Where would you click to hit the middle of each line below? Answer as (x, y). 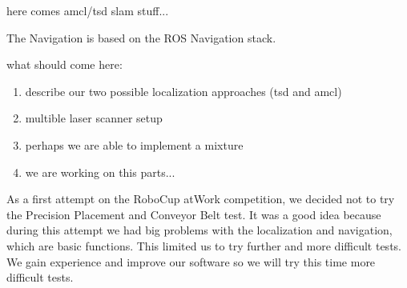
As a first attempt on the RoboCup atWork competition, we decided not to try (201, 199)
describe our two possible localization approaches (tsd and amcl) (183, 91)
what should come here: (64, 64)
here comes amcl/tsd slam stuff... (88, 10)
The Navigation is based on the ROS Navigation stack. (141, 37)
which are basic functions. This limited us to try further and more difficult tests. (204, 245)
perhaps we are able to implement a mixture (134, 144)
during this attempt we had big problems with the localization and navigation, (199, 230)
